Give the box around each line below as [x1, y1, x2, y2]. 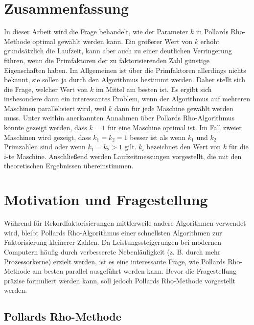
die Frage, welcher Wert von [4, 84, 88, 94]
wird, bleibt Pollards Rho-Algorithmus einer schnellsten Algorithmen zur [4, 227, 222, 237]
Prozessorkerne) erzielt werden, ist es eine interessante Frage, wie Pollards [4, 256, 226, 266]
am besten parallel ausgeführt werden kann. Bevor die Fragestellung [32, 266, 236, 276]
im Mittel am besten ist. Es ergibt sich [96, 84, 212, 94]
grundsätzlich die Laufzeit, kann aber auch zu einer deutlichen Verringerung [4, 46, 232, 56]
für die [229, 141, 249, 152]
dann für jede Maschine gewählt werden [114, 103, 233, 113]
